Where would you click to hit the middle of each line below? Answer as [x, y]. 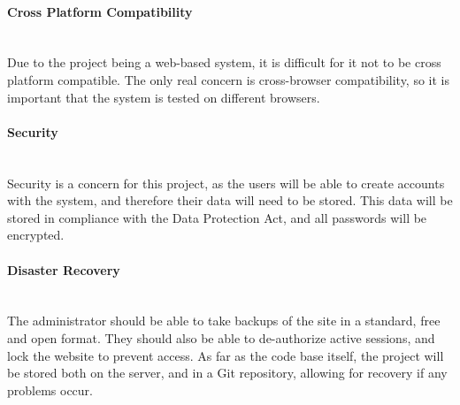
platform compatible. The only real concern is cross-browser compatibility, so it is [229, 79]
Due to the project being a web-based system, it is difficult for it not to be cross [224, 62]
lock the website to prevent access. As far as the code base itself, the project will [226, 355]
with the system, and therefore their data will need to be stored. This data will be [230, 200]
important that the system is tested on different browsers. [164, 97]
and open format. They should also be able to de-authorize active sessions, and [221, 337]
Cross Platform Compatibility [100, 11]
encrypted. [36, 235]
